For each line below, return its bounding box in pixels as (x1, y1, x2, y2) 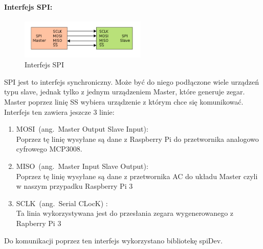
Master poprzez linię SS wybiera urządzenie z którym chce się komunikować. (4, 96, 244, 107)
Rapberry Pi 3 (16, 217, 61, 228)
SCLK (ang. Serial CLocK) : (16, 197, 108, 208)
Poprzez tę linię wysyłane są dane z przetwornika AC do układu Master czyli (16, 170, 258, 181)
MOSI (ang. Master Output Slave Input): (16, 123, 148, 134)
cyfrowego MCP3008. (16, 143, 82, 154)
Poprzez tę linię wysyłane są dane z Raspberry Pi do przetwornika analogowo (16, 133, 259, 144)
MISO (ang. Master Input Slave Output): (16, 160, 148, 171)
